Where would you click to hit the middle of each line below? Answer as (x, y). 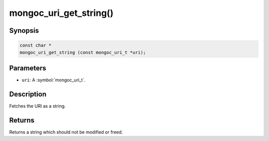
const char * (36, 45)
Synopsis (24, 31)
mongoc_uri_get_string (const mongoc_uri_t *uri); (83, 52)
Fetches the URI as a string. (37, 106)
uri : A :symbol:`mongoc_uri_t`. (54, 80)
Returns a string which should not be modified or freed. (66, 132)
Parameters (28, 68)
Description (28, 94)
